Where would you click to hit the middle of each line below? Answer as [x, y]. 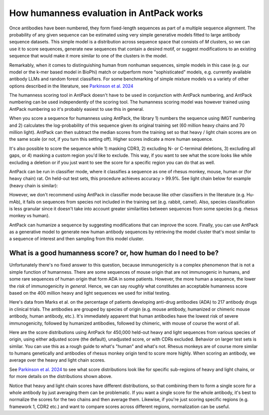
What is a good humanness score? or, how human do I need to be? [114, 253]
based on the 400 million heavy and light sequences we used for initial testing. [90, 293]
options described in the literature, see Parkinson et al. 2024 [71, 86]
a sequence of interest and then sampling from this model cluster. [77, 239]
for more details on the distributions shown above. [61, 377]
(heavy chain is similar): [34, 185]
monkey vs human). [29, 216]
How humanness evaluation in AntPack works [106, 13]
